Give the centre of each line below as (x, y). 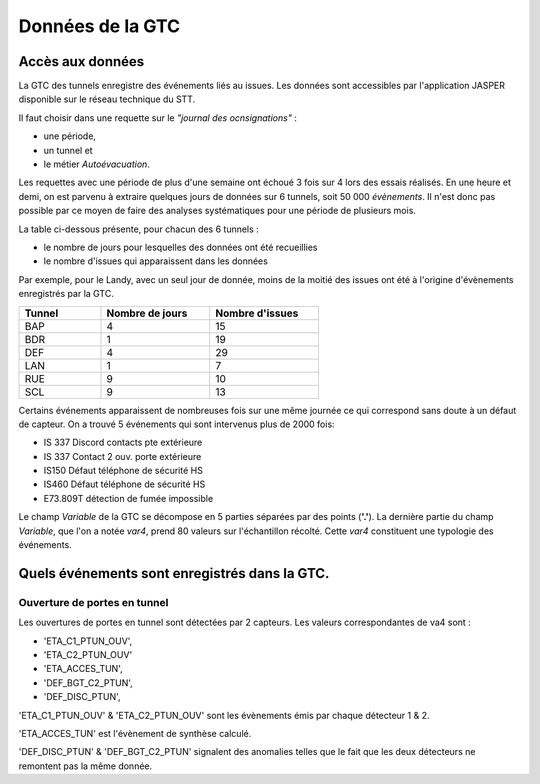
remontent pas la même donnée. (85, 766)
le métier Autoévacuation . (96, 164)
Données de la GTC (99, 26)
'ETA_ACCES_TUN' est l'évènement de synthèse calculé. (135, 733)
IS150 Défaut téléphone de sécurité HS (123, 471)
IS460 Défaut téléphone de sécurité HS (124, 484)
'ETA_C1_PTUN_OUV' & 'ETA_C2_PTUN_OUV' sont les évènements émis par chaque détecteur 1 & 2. (224, 715)
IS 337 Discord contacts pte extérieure (123, 442)
